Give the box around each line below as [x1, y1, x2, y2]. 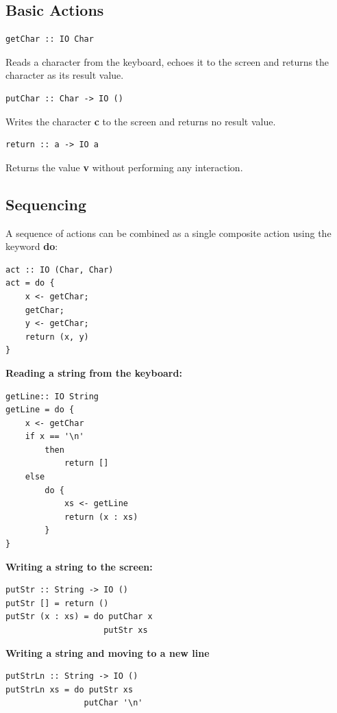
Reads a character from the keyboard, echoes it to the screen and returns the [5, 54, 329, 68]
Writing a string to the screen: [5, 559, 153, 573]
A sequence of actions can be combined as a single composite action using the [5, 225, 332, 240]
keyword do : [5, 239, 58, 253]
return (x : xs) [64, 512, 138, 522]
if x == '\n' [25, 431, 84, 442]
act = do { [5, 278, 55, 288]
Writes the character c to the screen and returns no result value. [5, 114, 276, 128]
